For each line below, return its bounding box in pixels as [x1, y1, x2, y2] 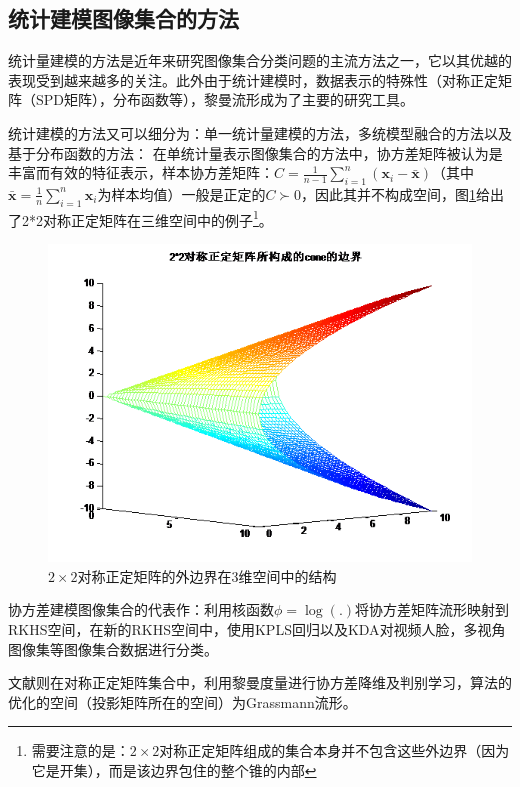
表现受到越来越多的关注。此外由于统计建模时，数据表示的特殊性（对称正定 [8, 69, 498, 90]
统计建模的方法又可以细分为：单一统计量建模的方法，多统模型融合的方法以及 [8, 122, 512, 143]
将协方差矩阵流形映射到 [355, 599, 510, 620]
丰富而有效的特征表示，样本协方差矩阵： [8, 162, 274, 183]
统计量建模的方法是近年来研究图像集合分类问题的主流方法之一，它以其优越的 [8, 50, 512, 71]
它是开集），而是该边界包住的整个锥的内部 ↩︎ [31, 759, 317, 780]
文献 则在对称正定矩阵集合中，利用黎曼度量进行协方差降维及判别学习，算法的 [8, 672, 512, 693]
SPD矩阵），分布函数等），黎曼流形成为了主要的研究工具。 [35, 89, 415, 110]
